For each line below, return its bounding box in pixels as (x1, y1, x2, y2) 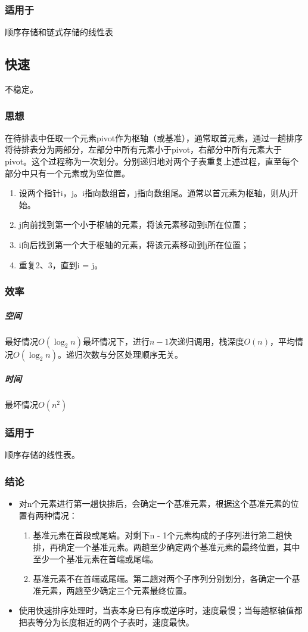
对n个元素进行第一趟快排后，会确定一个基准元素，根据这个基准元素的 (18, 497, 291, 510)
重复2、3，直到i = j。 (18, 258, 103, 271)
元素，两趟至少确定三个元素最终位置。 (41, 584, 192, 596)
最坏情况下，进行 (82, 334, 150, 347)
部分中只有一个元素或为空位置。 (5, 166, 130, 179)
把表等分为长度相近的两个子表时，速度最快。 (18, 615, 194, 628)
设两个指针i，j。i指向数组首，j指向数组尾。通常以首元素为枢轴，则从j (18, 187, 290, 199)
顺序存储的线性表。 (5, 448, 80, 461)
